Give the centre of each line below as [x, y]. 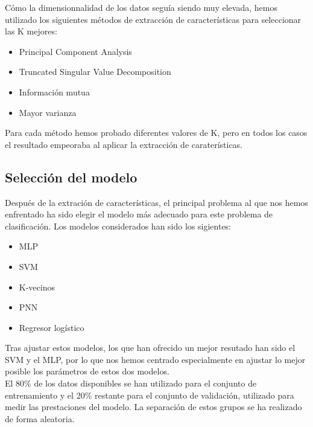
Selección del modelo [71, 177]
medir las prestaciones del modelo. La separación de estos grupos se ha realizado [153, 407]
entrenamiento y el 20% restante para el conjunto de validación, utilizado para [150, 395]
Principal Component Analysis [75, 51]
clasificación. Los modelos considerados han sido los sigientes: [118, 226]
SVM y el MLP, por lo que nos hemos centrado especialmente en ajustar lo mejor [155, 359]
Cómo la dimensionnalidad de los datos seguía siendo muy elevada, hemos [141, 7]
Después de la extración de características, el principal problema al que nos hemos [156, 202]
